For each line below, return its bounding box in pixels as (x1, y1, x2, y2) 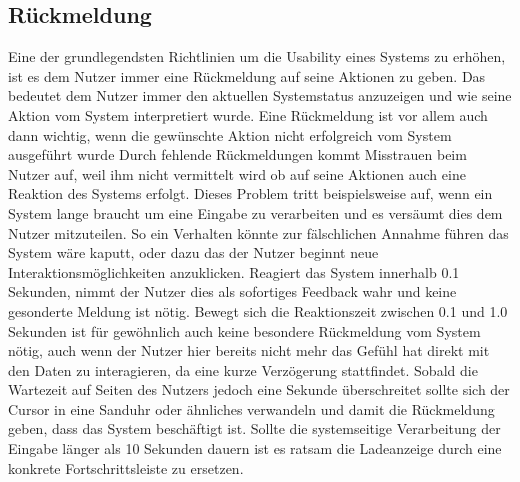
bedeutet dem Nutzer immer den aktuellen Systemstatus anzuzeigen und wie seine (8, 85, 512, 106)
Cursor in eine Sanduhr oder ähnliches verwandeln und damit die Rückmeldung (8, 398, 495, 419)
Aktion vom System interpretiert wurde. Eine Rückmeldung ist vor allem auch (8, 104, 488, 125)
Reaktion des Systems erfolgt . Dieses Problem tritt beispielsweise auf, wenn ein (8, 183, 493, 204)
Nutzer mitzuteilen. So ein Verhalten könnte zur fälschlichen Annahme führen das (8, 222, 509, 243)
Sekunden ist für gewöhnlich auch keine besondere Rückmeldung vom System (8, 320, 481, 341)
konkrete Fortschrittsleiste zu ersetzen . (8, 457, 244, 478)
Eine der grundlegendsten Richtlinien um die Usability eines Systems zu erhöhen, (8, 46, 506, 67)
